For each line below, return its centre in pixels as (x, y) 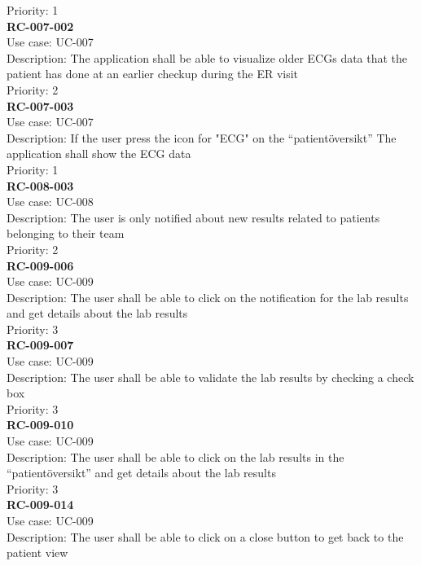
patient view (37, 553)
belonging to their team (66, 233)
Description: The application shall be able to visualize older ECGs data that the (207, 57)
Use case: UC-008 (50, 202)
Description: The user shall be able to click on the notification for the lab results (208, 297)
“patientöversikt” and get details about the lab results (141, 473)
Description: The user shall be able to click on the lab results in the (175, 456)
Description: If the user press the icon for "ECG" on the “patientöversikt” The (202, 137)
